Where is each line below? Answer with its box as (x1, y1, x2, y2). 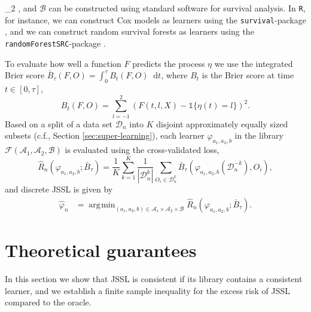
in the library (234, 129, 283, 142)
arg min (89, 200, 115, 209)
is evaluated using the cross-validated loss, (65, 143, 219, 156)
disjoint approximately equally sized (156, 117, 288, 130)
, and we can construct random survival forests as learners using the (5, 25, 254, 38)
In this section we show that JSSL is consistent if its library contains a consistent (5, 273, 303, 285)
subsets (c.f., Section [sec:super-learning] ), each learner (5, 129, 205, 142)
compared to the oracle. (5, 296, 92, 308)
